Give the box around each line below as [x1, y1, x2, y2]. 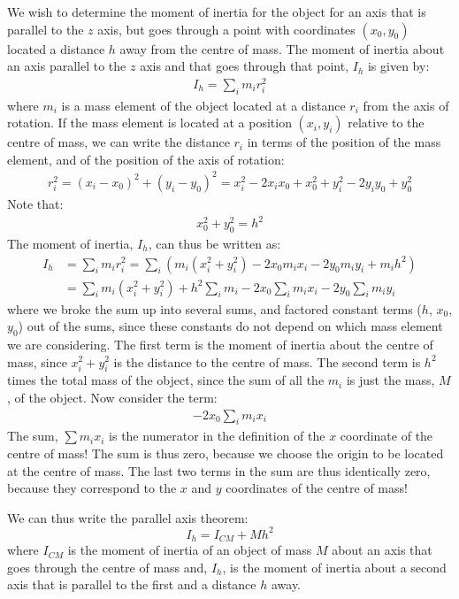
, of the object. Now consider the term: [7, 388, 218, 406]
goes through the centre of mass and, [7, 557, 208, 576]
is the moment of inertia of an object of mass [67, 541, 312, 559]
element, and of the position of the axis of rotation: [7, 150, 285, 168]
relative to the [348, 113, 425, 132]
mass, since [7, 352, 67, 371]
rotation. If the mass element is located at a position [7, 113, 292, 132]
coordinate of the [340, 426, 433, 445]
